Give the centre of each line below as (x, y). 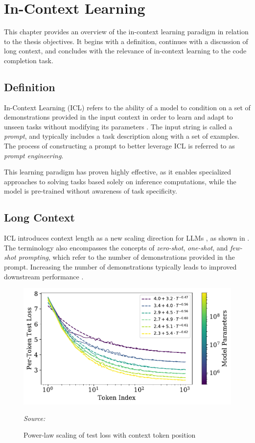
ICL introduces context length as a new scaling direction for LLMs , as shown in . (127, 238)
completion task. (29, 60)
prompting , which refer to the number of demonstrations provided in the (127, 257)
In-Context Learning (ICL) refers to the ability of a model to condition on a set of (127, 107)
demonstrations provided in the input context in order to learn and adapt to (118, 117)
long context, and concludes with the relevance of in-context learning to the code (125, 51)
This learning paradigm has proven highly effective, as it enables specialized (118, 172)
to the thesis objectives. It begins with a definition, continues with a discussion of (126, 41)
